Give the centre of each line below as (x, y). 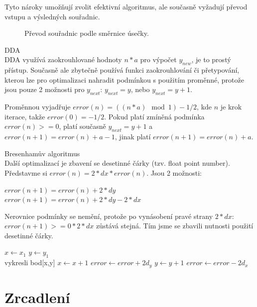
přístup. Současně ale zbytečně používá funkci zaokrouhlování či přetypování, (122, 70)
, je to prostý (211, 59)
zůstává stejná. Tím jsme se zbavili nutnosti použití (175, 226)
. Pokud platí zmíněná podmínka (154, 116)
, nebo (140, 89)
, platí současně (82, 126)
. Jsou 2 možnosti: (174, 172)
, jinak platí (133, 137)
